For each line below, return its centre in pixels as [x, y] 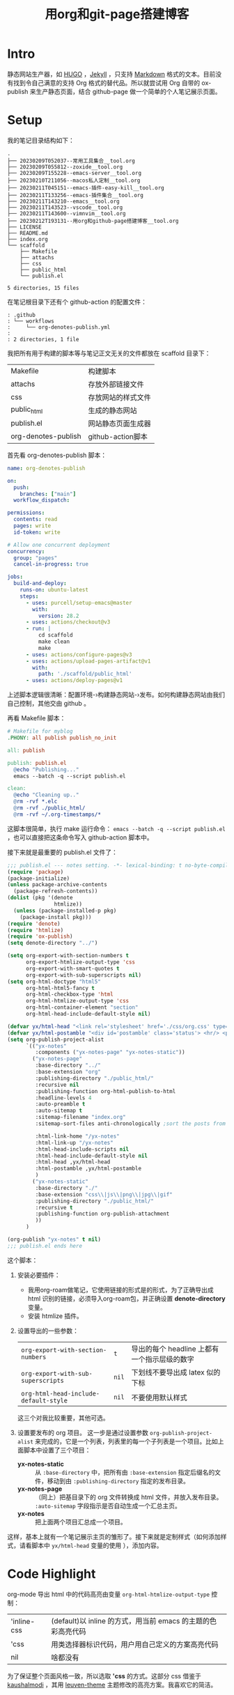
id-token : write [37, 532]
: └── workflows [31, 321]
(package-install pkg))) [56, 917]
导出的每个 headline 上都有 [175, 1349]
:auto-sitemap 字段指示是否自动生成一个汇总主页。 [108, 1506]
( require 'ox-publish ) [40, 937]
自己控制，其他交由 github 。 [49, 704]
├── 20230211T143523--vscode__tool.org [65, 207]
